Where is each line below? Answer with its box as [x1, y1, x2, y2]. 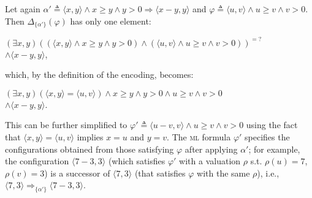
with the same [197, 166, 250, 179]
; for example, [248, 142, 300, 155]
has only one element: [70, 14, 151, 27]
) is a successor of [44, 166, 110, 179]
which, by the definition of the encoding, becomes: [5, 68, 194, 81]
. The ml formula [167, 130, 231, 143]
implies [77, 130, 104, 143]
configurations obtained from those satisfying [5, 142, 174, 155]
